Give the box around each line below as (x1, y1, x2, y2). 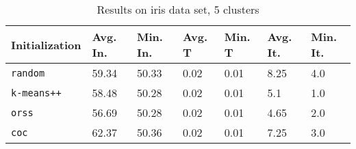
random (11, 67, 45, 79)
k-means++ (11, 87, 62, 98)
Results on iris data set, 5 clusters (97, 1, 259, 17)
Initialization (11, 36, 81, 53)
